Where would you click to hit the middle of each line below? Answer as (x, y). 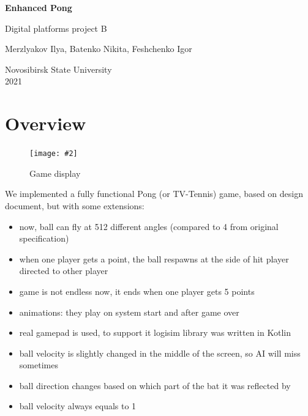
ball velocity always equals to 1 (78, 406)
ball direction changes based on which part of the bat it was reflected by (155, 385)
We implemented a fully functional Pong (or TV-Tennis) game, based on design (154, 194)
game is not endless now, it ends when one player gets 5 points (137, 291)
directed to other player (64, 271)
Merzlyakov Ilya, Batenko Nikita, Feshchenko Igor (99, 49)
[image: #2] (54, 154)
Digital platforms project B (56, 28)
